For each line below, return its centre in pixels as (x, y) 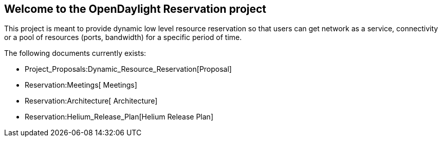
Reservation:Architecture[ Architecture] (91, 101)
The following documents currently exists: (75, 53)
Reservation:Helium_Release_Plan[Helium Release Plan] (119, 117)
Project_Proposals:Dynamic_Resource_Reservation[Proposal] (128, 69)
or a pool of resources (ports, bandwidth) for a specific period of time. (123, 37)
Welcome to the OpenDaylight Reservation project (135, 9)
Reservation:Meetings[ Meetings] (81, 85)
